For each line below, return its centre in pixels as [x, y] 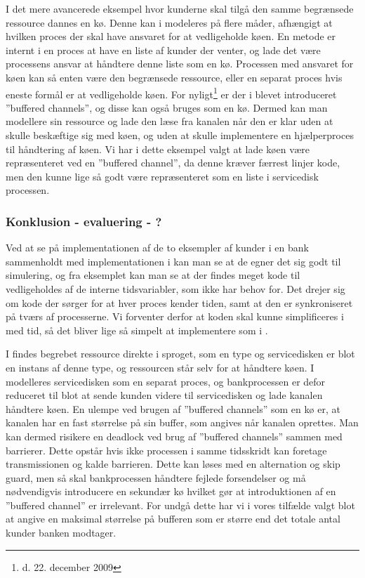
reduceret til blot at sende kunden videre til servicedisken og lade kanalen [164, 395]
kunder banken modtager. [61, 533]
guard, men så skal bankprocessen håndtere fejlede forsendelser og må [156, 477]
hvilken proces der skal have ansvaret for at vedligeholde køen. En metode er [171, 36]
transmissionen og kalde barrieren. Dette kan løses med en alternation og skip [173, 464]
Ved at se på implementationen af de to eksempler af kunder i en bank [157, 248]
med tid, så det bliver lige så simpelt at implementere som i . [137, 330]
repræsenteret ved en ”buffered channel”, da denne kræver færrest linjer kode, [173, 163]
